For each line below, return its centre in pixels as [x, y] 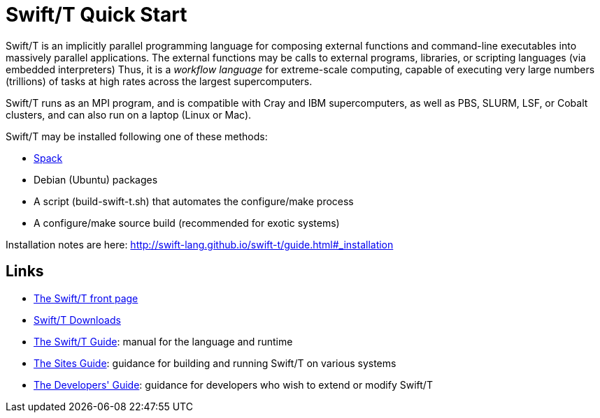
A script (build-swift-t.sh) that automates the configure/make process [194, 201]
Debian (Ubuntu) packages [96, 179]
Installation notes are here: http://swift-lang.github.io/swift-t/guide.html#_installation [200, 244]
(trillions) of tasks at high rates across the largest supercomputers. [159, 81]
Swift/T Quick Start [97, 15]
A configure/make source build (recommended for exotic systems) [187, 223]
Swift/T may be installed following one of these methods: [137, 136]
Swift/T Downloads [77, 320]
